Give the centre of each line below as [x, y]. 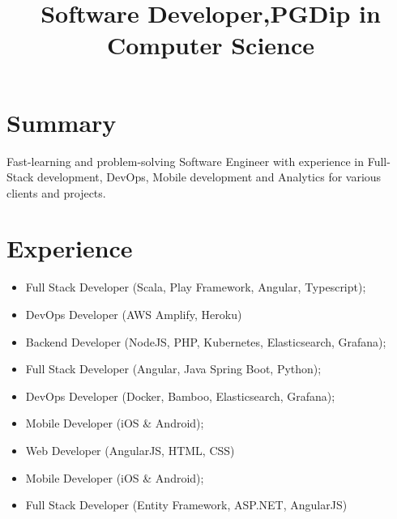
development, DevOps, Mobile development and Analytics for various [209, 177]
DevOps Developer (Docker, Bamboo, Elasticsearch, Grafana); [180, 396]
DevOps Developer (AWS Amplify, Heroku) [134, 314]
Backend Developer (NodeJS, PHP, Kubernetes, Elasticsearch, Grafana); [206, 341]
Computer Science [211, 45]
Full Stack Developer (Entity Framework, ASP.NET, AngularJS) [186, 505]
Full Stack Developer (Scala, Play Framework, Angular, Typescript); [196, 287]
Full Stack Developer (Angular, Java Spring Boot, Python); [173, 369]
